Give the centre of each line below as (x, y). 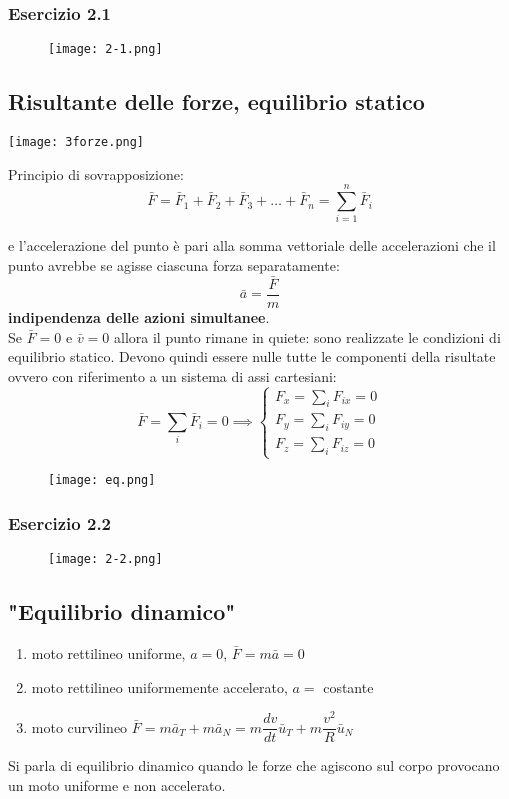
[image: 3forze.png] (76, 142)
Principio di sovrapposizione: (96, 173)
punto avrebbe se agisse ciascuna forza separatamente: (174, 265)
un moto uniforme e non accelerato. (117, 784)
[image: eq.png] (102, 480)
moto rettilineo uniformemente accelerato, (159, 686)
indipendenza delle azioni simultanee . (139, 316)
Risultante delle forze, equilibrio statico (216, 101)
